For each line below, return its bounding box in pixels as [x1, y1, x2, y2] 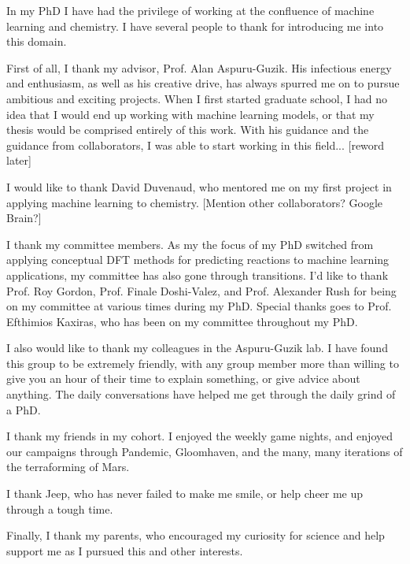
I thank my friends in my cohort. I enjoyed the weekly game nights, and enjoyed [6, 428, 393, 444]
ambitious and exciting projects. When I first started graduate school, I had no [6, 90, 387, 106]
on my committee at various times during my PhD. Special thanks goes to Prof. [6, 298, 392, 314]
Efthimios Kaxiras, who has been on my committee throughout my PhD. [6, 313, 358, 329]
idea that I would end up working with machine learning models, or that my [6, 106, 375, 122]
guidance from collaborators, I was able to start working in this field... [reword [6, 136, 385, 153]
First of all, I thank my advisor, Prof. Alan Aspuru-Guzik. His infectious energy [6, 59, 392, 76]
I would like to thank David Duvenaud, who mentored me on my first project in [6, 178, 392, 195]
